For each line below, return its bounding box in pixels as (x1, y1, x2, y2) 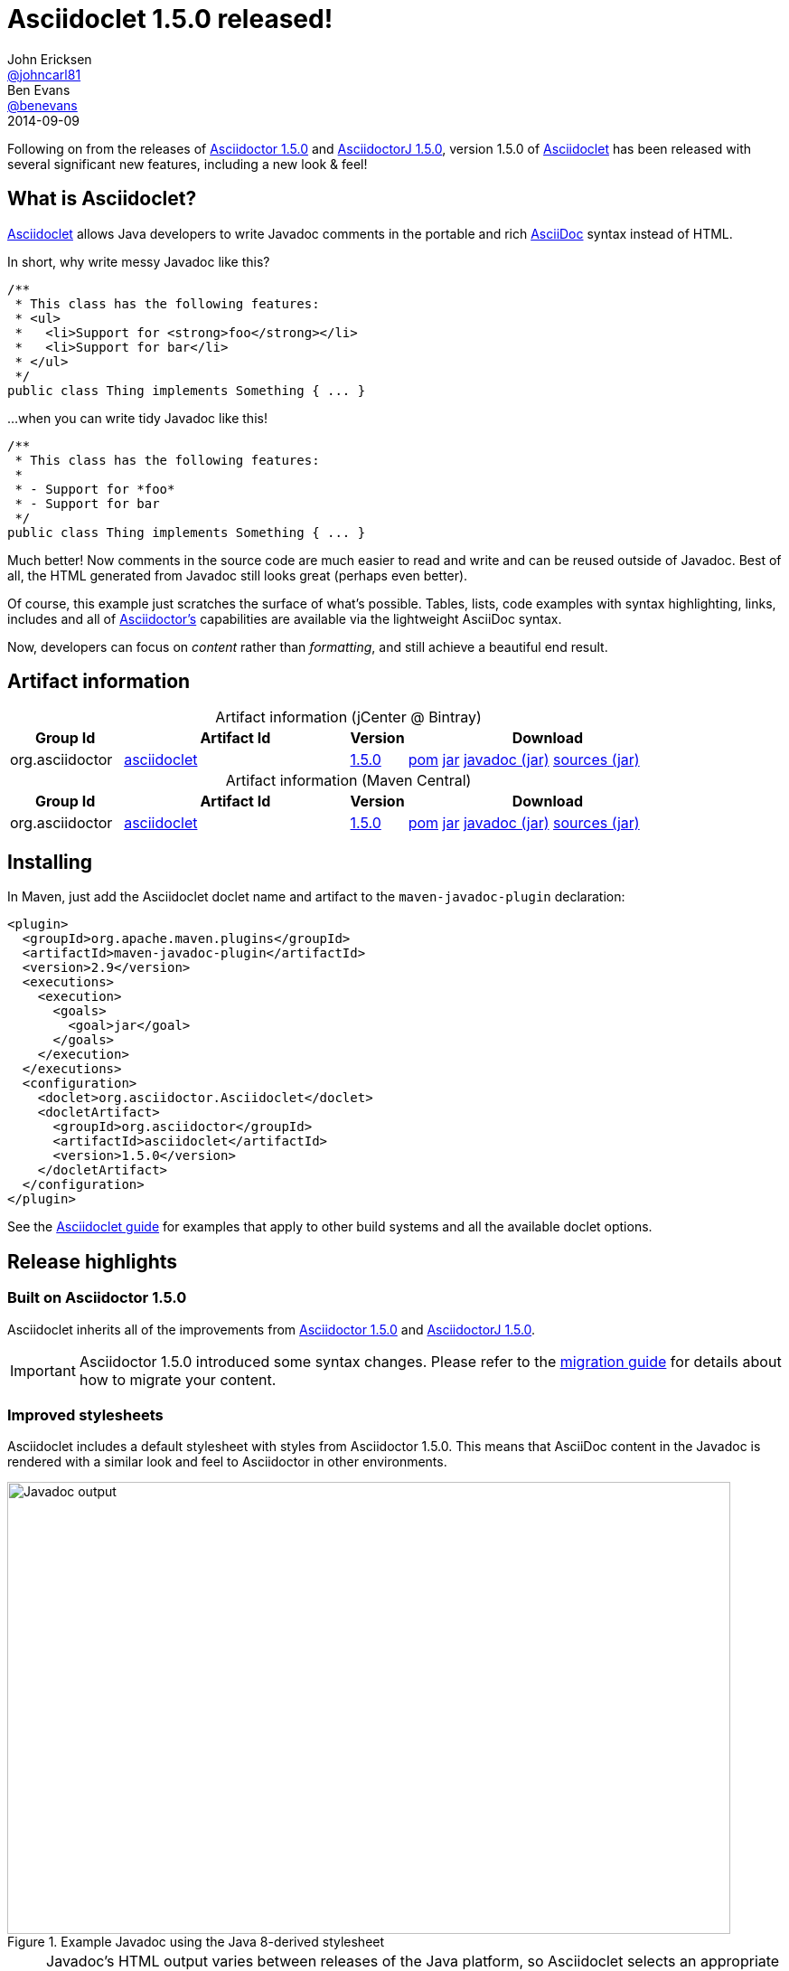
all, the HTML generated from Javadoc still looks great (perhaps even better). (7, 567, 468, 583)
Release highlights (7, 1250, 178, 1273)
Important (10, 1361, 76, 1380)
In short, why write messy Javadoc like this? (7, 253, 270, 269)
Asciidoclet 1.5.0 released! (7, 4, 333, 34)
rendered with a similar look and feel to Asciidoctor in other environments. (7, 1454, 447, 1470)
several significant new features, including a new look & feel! (7, 156, 368, 172)
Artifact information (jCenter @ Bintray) (215, 708, 482, 727)
